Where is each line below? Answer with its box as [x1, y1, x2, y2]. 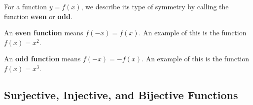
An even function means [4, 27, 83, 38]
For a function [4, 1, 47, 11]
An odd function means [4, 53, 81, 64]
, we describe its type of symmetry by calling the [81, 1, 229, 11]
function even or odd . [4, 11, 72, 21]
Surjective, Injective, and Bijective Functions [4, 87, 238, 102]
